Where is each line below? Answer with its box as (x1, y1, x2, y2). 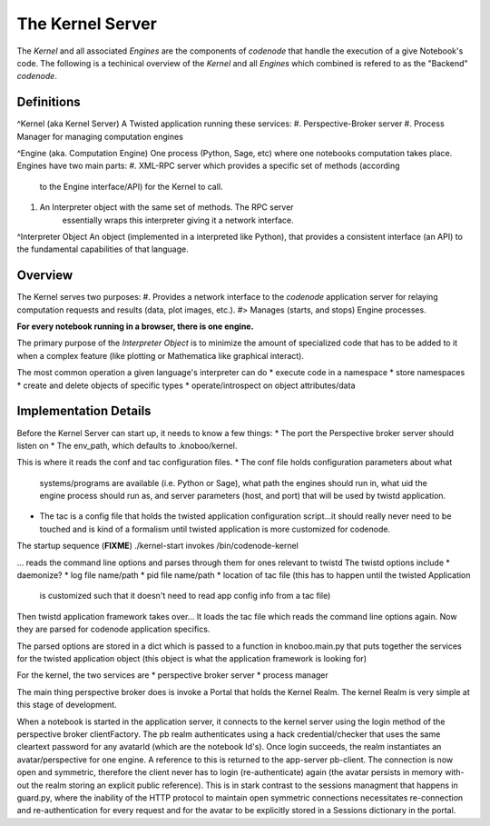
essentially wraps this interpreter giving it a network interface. (62, 214, 294, 225)
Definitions (16, 95, 81, 110)
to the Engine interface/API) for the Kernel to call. (39, 181, 223, 192)
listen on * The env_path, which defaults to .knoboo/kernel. (16, 440, 238, 451)
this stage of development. (16, 700, 117, 711)
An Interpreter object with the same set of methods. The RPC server (39, 202, 294, 213)
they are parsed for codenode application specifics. (16, 623, 211, 635)
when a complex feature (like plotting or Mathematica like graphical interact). (16, 350, 304, 361)
